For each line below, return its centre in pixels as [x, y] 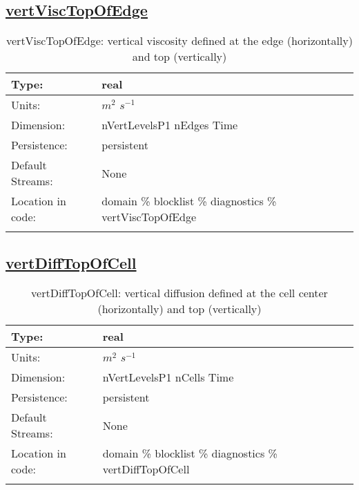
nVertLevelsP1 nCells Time [168, 377]
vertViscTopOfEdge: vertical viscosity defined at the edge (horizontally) [179, 41]
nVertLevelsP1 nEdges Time [170, 125]
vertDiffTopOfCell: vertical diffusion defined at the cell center [179, 293]
